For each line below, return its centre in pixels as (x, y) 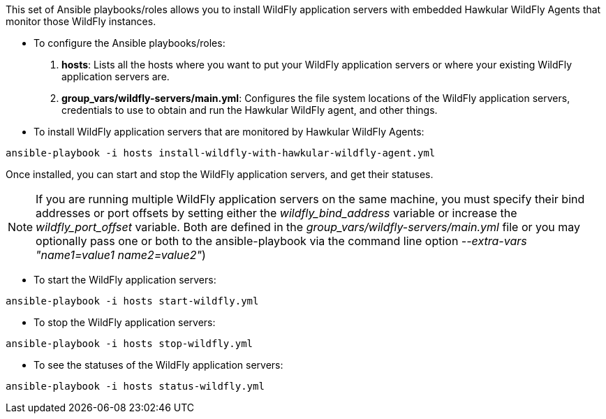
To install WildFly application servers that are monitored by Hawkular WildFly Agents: (229, 132)
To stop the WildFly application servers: (125, 322)
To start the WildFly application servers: (125, 280)
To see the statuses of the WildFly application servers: (158, 365)
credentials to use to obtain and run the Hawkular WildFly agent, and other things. (250, 110)
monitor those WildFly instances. (81, 21)
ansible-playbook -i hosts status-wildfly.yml (135, 386)
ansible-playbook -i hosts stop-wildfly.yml (130, 344)
